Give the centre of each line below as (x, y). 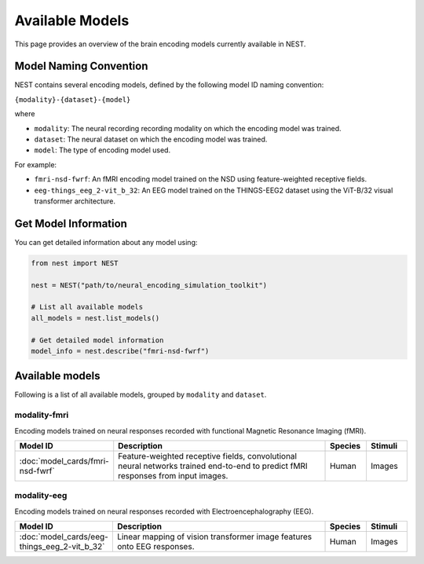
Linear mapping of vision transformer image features (214, 537)
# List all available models (87, 307)
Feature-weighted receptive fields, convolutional (208, 456)
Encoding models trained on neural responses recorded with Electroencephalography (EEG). (164, 511)
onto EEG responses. (155, 547)
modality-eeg (41, 496)
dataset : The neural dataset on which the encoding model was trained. (151, 139)
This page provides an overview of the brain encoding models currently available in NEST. (160, 44)
